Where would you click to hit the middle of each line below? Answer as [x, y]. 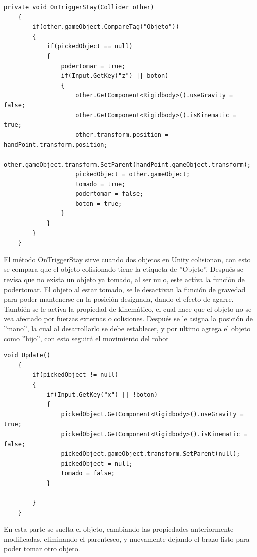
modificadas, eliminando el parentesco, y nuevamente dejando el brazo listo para [127, 539]
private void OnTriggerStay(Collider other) [79, 7]
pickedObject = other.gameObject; [133, 174]
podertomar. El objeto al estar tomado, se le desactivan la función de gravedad [125, 289]
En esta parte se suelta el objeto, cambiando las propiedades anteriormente [119, 529]
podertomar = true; [93, 66]
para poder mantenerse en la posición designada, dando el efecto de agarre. [119, 299]
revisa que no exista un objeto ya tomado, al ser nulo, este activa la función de [124, 279]
